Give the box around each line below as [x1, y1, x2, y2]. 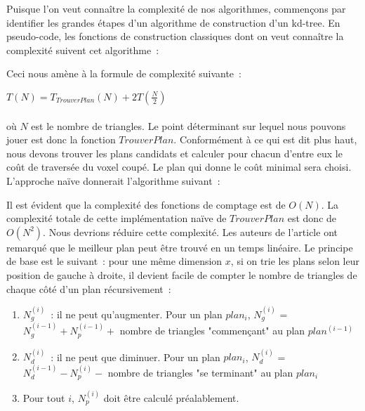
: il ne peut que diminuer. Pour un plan [51, 349, 220, 364]
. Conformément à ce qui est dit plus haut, [173, 132, 357, 147]
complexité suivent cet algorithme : [6, 42, 159, 57]
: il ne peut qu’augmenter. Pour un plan [51, 306, 223, 321]
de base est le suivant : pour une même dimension [6, 254, 223, 268]
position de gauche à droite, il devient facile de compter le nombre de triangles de [6, 267, 357, 282]
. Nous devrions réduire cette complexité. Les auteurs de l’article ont [43, 224, 338, 239]
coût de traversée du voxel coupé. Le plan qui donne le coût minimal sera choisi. [6, 159, 352, 174]
